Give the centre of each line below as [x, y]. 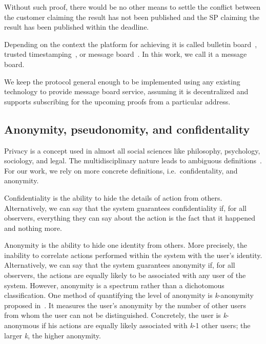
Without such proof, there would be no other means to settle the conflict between [132, 7]
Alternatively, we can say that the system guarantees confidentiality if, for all [125, 208]
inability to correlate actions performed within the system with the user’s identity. [133, 255]
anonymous [22, 325]
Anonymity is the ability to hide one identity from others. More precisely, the [126, 245]
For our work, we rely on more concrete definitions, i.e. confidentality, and [121, 170]
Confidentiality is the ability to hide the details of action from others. [113, 197]
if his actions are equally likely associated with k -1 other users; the [146, 325]
